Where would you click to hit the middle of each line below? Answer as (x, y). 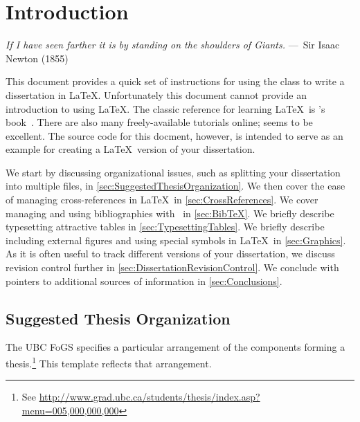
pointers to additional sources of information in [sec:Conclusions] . (144, 281)
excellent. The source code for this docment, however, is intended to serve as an (174, 135)
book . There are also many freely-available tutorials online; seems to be (159, 122)
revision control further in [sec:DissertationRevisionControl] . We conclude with (172, 267)
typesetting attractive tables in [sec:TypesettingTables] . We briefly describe (165, 227)
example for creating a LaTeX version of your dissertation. (130, 149)
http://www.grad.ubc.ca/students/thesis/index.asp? (150, 397)
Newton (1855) (37, 58)
